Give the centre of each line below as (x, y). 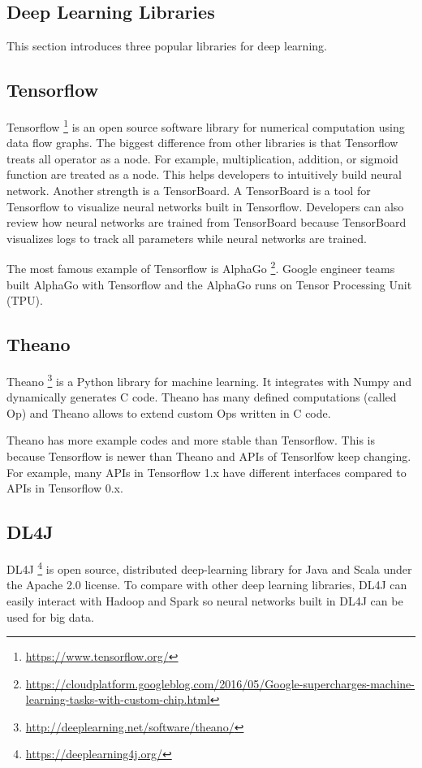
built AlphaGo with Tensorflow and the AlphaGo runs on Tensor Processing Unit (209, 284)
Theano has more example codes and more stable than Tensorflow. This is (191, 440)
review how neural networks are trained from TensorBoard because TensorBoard (207, 222)
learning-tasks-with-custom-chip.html (118, 699)
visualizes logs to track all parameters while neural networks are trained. (187, 238)
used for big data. (50, 616)
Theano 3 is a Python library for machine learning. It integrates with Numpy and (209, 380)
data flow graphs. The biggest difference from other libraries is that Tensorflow (202, 143)
